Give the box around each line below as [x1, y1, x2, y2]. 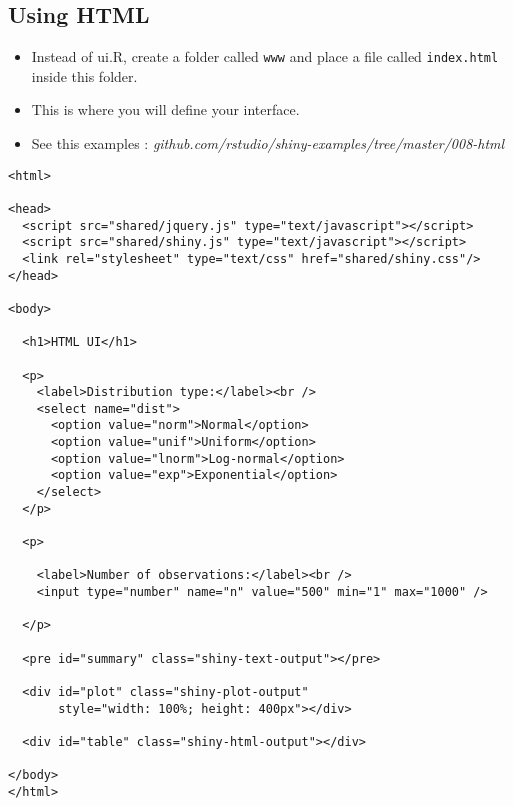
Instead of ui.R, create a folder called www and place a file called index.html [31, 46, 499, 67]
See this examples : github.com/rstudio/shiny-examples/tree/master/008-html [31, 133, 505, 154]
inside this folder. [31, 65, 138, 86]
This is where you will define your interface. [31, 99, 300, 120]
